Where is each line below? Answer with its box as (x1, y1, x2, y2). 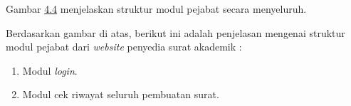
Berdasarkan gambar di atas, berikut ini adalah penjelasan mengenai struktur (6, 25, 345, 40)
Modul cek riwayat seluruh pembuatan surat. (22, 87, 219, 102)
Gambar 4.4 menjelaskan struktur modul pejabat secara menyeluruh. (6, 1, 307, 16)
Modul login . (22, 63, 78, 78)
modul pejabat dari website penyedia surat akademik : (6, 39, 242, 54)
